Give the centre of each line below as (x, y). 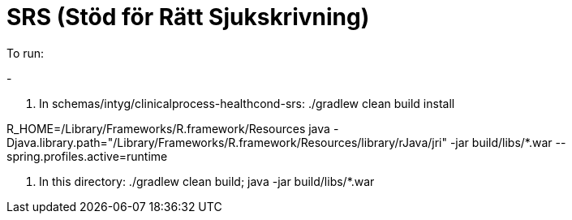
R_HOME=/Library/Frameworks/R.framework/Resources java (168, 128)
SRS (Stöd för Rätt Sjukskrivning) (188, 17)
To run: (26, 53)
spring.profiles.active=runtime (87, 156)
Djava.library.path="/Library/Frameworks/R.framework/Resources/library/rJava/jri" (227, 142)
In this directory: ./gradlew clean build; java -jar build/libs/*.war (207, 181)
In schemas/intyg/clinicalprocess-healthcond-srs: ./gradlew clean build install (247, 103)
